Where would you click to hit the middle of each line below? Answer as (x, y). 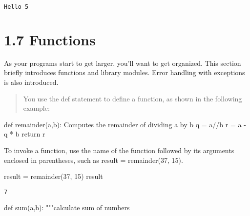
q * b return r (25, 134)
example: (36, 108)
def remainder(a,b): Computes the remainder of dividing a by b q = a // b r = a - (125, 124)
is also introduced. (31, 82)
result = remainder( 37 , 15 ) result (53, 176)
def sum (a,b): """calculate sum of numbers (67, 207)
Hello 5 (16, 7)
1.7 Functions (50, 39)
